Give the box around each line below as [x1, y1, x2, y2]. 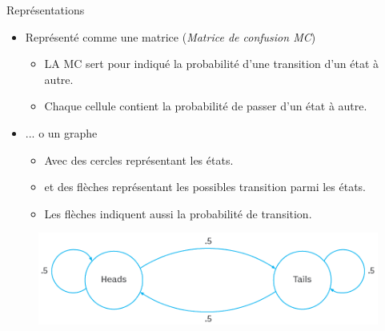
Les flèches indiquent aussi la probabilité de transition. [44, 205, 312, 221]
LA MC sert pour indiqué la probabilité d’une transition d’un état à [44, 55, 379, 72]
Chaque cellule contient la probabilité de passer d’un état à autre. [44, 98, 367, 114]
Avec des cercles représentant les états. [44, 151, 234, 168]
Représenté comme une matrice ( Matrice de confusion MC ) [25, 28, 316, 45]
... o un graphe [25, 124, 98, 141]
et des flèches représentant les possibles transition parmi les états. [44, 178, 367, 195]
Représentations [6, 2, 85, 18]
